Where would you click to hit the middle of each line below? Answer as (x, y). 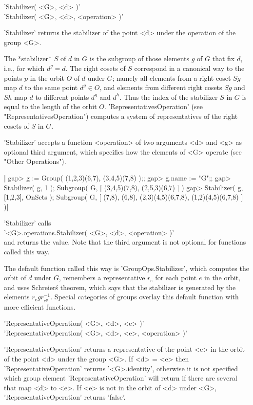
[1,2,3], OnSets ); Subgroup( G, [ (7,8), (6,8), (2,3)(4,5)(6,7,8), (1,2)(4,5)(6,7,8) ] (124, 197)
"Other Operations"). (35, 161)
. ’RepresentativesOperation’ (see (153, 106)
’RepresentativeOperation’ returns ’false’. (65, 397)
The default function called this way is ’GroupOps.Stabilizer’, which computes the (126, 268)
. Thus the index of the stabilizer (169, 97)
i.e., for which (24, 68)
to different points (62, 97)
